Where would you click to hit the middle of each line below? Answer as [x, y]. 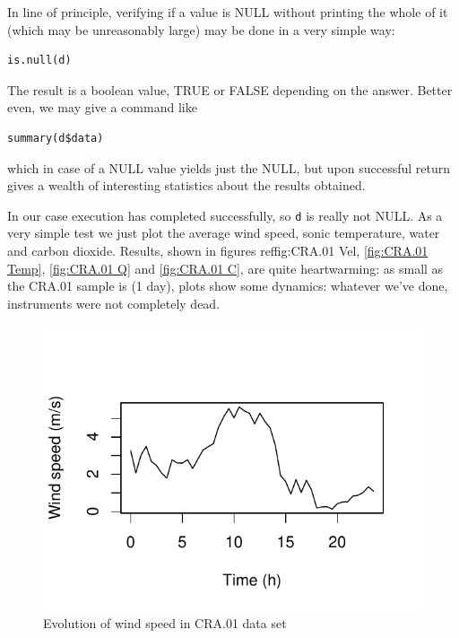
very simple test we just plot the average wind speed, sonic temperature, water [224, 233]
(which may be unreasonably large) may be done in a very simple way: [201, 29]
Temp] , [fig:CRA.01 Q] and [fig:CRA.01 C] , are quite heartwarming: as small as [225, 268]
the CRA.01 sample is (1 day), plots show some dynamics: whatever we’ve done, [228, 286]
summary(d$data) [56, 138]
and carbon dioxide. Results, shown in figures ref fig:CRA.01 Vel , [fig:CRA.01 [218, 250]
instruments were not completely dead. [114, 303]
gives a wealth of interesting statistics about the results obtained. [186, 185]
